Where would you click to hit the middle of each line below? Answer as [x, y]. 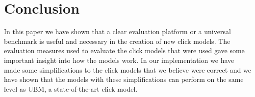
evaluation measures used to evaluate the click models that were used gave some [124, 50]
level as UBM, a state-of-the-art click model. [71, 88]
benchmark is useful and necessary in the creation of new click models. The [117, 41]
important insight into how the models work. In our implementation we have [119, 60]
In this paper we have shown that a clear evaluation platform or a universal [117, 31]
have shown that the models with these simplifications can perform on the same [124, 79]
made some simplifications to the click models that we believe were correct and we [127, 69]
